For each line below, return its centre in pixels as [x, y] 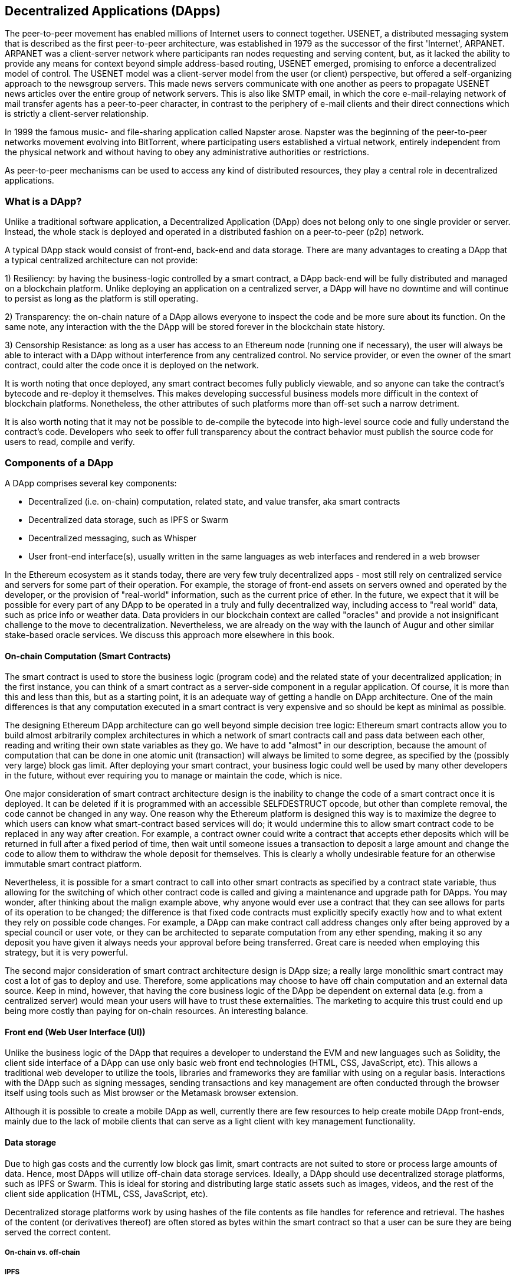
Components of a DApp [59, 462]
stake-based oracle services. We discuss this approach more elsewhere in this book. [170, 634]
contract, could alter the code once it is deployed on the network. [132, 365]
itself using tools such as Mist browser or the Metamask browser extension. [152, 1093]
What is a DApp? [43, 201]
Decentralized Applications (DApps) [113, 11]
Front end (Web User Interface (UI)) [75, 1032]
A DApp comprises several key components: [91, 483]
